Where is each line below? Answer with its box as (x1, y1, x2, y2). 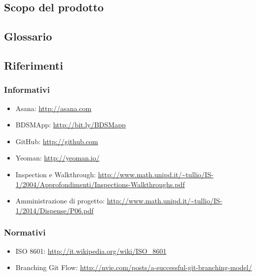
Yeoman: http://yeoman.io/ (15, 153, 100, 163)
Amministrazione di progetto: (15, 196, 105, 206)
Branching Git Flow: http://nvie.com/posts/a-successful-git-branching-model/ (15, 262, 252, 273)
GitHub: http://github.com (15, 136, 98, 146)
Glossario (4, 29, 52, 44)
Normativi (4, 226, 46, 238)
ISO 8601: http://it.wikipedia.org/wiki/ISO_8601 (15, 245, 167, 256)
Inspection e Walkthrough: (15, 169, 96, 179)
